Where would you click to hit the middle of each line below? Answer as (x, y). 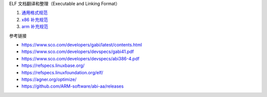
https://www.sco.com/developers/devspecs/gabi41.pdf (78, 51)
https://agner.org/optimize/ (49, 79)
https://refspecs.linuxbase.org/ (53, 66)
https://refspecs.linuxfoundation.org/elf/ (62, 72)
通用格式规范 (35, 13)
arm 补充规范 (35, 27)
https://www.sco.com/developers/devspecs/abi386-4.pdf (80, 58)
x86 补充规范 (35, 19)
